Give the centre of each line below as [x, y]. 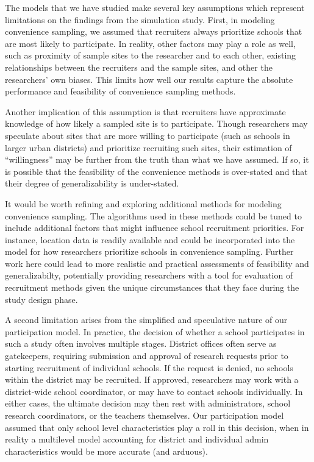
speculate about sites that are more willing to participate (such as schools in [148, 135]
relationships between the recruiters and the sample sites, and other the [139, 67]
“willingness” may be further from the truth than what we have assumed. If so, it [157, 159]
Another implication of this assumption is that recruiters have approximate [145, 111]
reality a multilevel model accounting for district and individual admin [137, 439]
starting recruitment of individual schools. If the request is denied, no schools [149, 367]
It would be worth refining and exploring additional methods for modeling [143, 203]
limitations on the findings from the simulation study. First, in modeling [140, 19]
